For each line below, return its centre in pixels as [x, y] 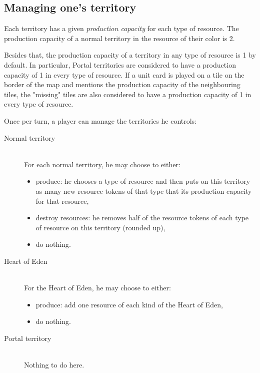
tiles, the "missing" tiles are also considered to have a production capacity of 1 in [128, 94]
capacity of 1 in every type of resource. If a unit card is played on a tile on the [124, 74]
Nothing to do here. [54, 365]
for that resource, [62, 201]
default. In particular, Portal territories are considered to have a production [120, 64]
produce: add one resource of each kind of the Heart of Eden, [129, 304]
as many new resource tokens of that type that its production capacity [144, 191]
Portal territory [28, 338]
